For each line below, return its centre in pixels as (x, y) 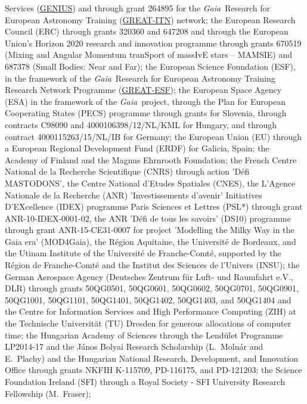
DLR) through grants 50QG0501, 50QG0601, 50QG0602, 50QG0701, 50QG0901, (152, 288)
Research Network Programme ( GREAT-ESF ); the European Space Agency (143, 90)
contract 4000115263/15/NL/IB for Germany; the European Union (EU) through (153, 136)
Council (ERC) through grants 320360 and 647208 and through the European (147, 31)
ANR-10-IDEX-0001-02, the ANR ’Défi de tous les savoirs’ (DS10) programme (148, 218)
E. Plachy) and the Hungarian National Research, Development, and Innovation (152, 358)
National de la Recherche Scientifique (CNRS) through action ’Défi (127, 171)
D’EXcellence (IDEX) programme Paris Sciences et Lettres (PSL (123, 206)
